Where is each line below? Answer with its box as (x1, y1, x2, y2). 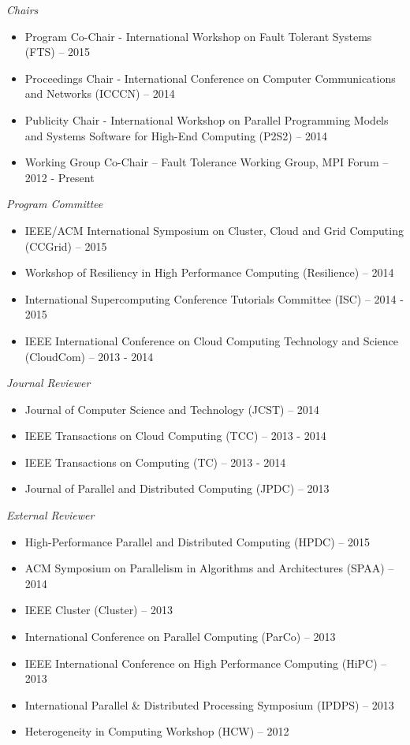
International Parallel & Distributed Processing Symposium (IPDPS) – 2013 (24, 696, 394, 713)
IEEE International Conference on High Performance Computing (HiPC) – (24, 654, 387, 671)
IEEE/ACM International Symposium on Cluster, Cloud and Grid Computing (24, 222, 404, 238)
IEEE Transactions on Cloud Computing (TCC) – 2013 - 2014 (24, 427, 326, 444)
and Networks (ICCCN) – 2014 (24, 85, 175, 102)
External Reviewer (6, 507, 95, 523)
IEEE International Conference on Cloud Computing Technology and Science (24, 332, 398, 348)
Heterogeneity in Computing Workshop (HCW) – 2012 (24, 723, 289, 739)
